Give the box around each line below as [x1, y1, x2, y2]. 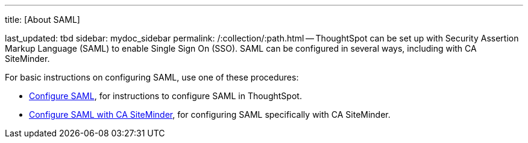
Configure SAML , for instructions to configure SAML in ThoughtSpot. [29, 91, 302, 101]
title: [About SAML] [5, 14, 80, 25]
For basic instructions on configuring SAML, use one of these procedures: [5, 72, 299, 82]
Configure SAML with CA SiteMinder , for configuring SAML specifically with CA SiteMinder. [29, 109, 391, 120]
